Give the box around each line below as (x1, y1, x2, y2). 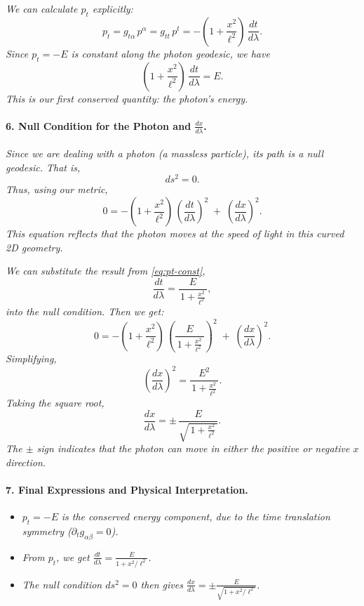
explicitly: (92, 1, 133, 15)
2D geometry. (6, 239, 63, 254)
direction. (6, 454, 46, 469)
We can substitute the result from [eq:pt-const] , (6, 263, 205, 278)
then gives (140, 577, 183, 591)
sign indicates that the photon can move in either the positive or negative (36, 441, 350, 456)
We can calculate (6, 1, 78, 15)
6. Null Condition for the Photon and (6, 118, 191, 133)
